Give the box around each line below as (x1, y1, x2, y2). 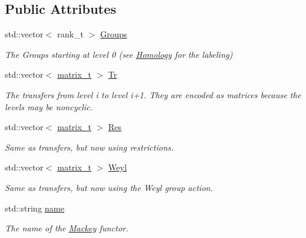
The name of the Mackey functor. (5, 222, 129, 234)
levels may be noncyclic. (5, 100, 93, 113)
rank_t (57, 28, 84, 40)
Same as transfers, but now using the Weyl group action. (5, 181, 213, 193)
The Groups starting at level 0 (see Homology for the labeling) (5, 48, 233, 60)
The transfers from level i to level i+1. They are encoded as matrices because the (5, 88, 301, 101)
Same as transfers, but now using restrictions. (5, 140, 174, 153)
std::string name (5, 201, 64, 214)
